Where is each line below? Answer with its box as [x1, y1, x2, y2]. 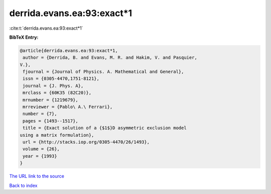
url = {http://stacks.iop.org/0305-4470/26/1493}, [23, 139, 150, 145]
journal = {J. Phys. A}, [23, 83, 84, 88]
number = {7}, [23, 111, 57, 117]
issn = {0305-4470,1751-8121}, [23, 76, 100, 81]
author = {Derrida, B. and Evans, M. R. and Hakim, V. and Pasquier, [23, 55, 198, 60]
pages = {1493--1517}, [23, 118, 79, 124]
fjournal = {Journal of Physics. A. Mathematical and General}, [23, 69, 184, 75]
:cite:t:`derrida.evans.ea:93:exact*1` [9, 25, 83, 31]
